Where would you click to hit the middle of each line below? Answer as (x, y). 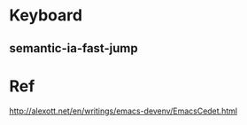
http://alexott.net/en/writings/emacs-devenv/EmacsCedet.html (123, 111)
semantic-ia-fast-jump (74, 48)
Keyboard (46, 16)
